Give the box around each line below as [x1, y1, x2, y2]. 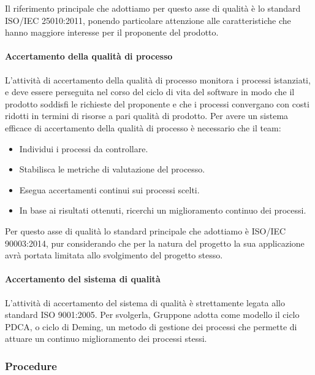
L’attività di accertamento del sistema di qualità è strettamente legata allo [5, 296, 286, 309]
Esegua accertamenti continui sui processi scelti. [19, 183, 200, 196]
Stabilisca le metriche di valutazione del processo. [19, 163, 205, 176]
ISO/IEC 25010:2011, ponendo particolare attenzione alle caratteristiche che [5, 14, 291, 26]
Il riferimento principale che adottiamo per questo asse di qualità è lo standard [5, 2, 301, 14]
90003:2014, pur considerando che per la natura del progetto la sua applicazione [5, 236, 305, 249]
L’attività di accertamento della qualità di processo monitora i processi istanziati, [5, 73, 311, 86]
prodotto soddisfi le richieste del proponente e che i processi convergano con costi [5, 97, 309, 110]
